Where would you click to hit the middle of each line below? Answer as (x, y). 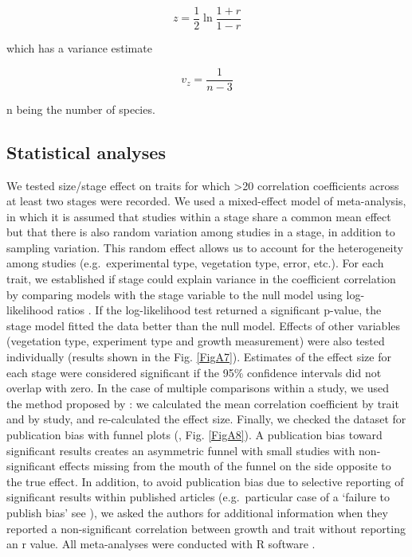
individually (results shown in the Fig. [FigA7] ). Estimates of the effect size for (199, 357)
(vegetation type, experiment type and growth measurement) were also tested (196, 341)
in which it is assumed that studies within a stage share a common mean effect (199, 216)
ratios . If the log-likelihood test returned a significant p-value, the (219, 310)
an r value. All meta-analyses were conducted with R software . (161, 544)
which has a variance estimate (79, 48)
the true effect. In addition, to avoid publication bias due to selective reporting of (205, 481)
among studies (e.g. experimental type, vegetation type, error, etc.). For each (195, 263)
